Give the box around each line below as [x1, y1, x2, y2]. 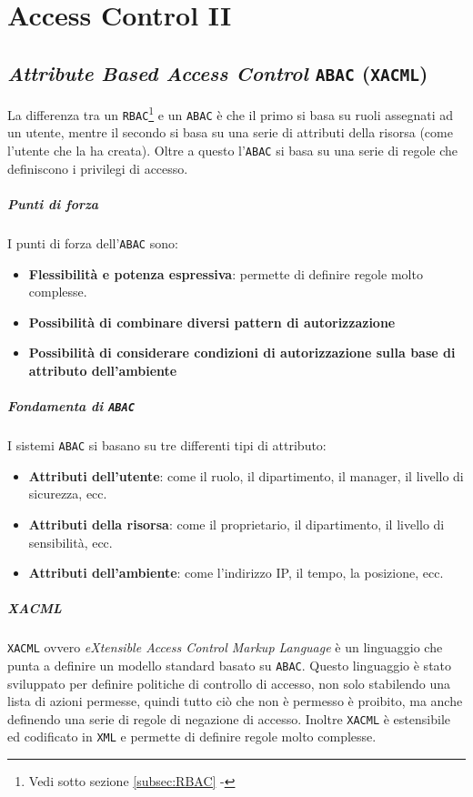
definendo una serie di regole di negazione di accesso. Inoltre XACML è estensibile [7, 709, 450, 728]
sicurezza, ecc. [28, 484, 107, 503]
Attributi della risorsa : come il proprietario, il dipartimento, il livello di [28, 514, 445, 533]
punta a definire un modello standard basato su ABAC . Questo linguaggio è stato [7, 655, 452, 674]
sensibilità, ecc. [28, 532, 113, 551]
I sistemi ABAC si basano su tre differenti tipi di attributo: [7, 436, 327, 455]
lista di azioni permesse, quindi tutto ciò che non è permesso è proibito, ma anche [7, 691, 463, 711]
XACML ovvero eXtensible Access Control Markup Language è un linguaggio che [7, 638, 443, 657]
